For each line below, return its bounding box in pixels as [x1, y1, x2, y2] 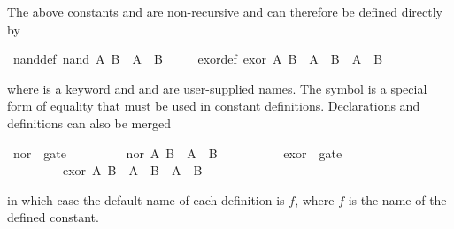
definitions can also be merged [7, 113, 171, 132]
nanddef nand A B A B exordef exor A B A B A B [12, 50, 383, 68]
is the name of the [348, 190, 447, 209]
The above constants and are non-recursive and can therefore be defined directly [7, 3, 443, 20]
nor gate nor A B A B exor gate [12, 143, 342, 162]
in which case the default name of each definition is [7, 190, 285, 209]
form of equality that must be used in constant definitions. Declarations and [7, 96, 420, 115]
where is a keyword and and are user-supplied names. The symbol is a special [7, 79, 427, 97]
